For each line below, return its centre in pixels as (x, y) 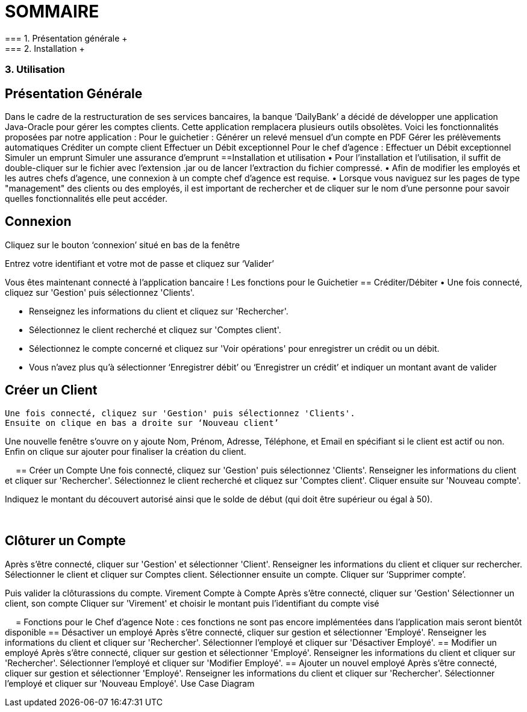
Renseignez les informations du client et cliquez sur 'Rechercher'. (159, 311)
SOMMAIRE (52, 11)
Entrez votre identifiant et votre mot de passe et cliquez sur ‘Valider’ (139, 263)
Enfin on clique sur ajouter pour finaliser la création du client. (126, 451)
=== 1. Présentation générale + (66, 38)
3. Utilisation (35, 70)
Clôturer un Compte (65, 541)
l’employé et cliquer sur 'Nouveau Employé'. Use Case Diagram (130, 683)
